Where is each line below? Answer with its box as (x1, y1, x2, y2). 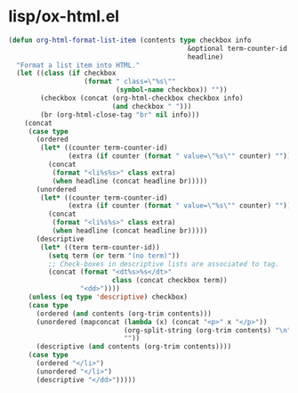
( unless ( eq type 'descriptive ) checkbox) (28, 292, 189, 302)
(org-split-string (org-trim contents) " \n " (123, 325, 292, 335)
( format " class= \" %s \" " (84, 78, 176, 86)
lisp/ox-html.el (8, 6, 120, 27)
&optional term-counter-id (187, 44, 288, 53)
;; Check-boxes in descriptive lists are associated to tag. (47, 259, 279, 268)
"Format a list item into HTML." (16, 61, 141, 70)
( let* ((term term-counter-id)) (40, 242, 161, 251)
